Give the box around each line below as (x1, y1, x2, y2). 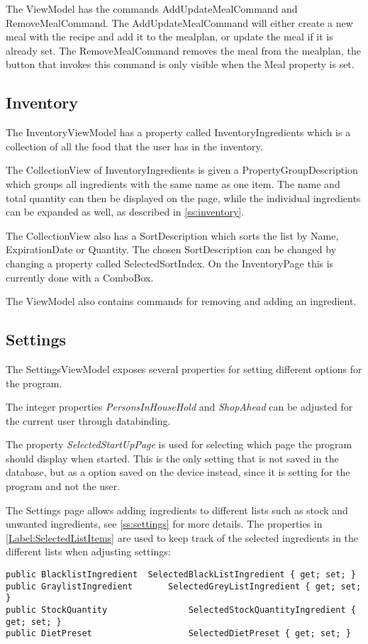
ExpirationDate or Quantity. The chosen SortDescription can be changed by (6, 242, 337, 257)
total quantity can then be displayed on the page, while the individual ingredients (6, 190, 361, 205)
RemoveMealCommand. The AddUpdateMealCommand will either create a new (6, 15, 353, 30)
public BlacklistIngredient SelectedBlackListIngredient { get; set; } (6, 570, 356, 580)
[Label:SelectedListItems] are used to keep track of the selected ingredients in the (6, 530, 359, 545)
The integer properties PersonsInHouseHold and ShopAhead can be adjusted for (6, 399, 353, 414)
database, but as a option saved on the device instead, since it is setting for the (6, 465, 350, 479)
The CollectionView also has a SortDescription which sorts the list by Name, (6, 228, 339, 243)
